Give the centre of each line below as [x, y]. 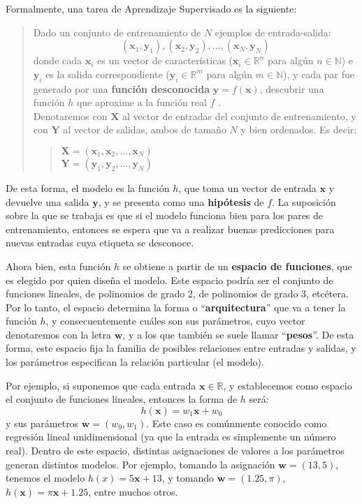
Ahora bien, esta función [58, 266]
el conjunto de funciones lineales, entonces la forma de [122, 399]
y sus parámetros [42, 423]
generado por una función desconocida [122, 88]
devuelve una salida [48, 201]
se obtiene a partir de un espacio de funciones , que [237, 266]
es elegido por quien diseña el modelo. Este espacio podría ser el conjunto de [169, 280]
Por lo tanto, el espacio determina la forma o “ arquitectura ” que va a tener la [176, 307]
